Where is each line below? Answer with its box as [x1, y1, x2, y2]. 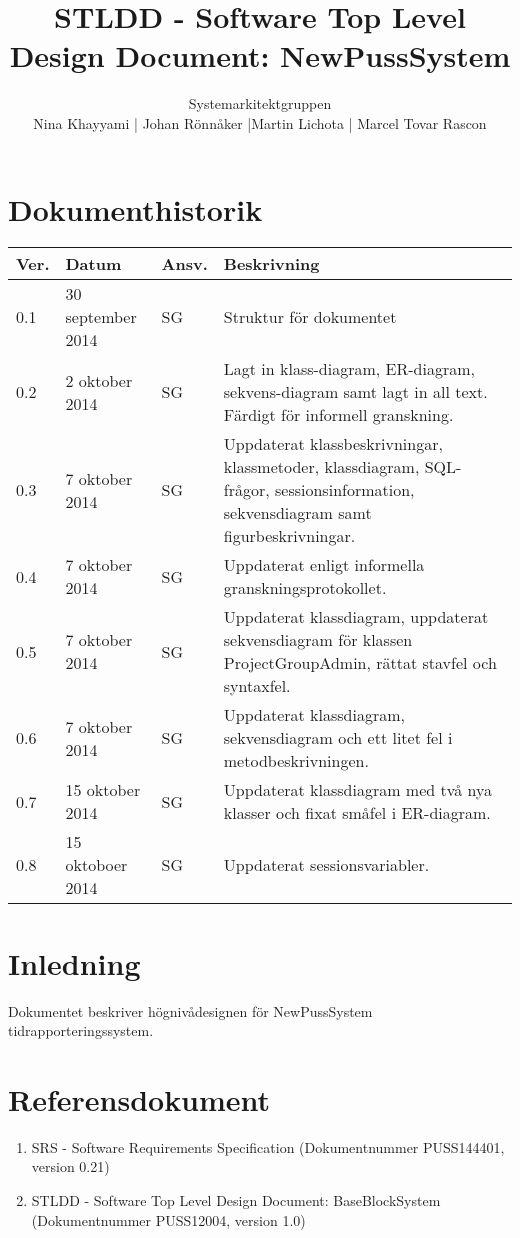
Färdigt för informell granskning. [223, 403, 454, 427]
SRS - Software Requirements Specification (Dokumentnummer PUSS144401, [31, 1136, 505, 1157]
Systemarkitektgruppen [188, 93, 332, 114]
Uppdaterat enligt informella [223, 553, 425, 577]
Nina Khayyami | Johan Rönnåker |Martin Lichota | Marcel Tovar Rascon [33, 112, 487, 133]
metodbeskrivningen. [223, 749, 369, 773]
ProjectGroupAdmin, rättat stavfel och [223, 651, 497, 675]
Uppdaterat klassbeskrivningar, [223, 432, 443, 456]
